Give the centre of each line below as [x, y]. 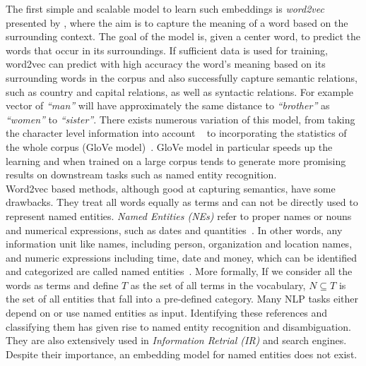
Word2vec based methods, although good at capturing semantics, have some [171, 188]
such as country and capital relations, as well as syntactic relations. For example [180, 91]
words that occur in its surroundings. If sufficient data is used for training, [167, 50]
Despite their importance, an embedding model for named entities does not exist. [182, 354]
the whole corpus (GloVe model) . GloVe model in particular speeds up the [169, 146]
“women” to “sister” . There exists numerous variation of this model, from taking [181, 119]
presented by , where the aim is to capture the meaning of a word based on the [177, 22]
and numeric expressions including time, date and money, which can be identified [181, 257]
